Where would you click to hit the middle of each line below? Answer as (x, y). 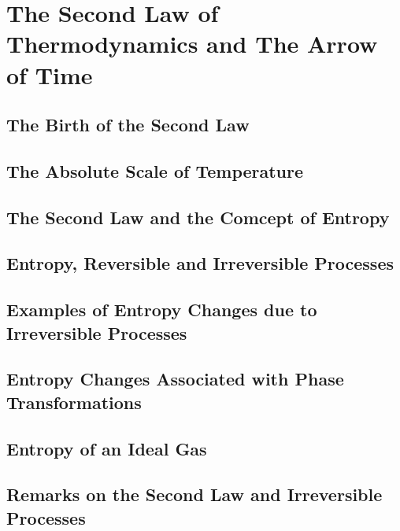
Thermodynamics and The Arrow (192, 44)
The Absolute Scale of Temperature (155, 170)
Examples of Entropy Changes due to (162, 310)
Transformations (74, 402)
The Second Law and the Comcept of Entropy (198, 217)
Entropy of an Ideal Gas (107, 448)
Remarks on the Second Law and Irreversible (194, 494)
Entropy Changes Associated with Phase (175, 379)
